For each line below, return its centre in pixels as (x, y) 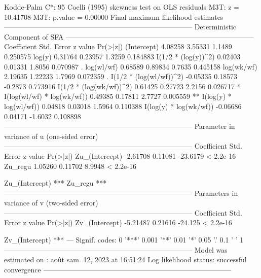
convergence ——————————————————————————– (118, 269)
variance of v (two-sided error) (51, 203)
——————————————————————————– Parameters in (121, 193)
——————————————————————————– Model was (116, 249)
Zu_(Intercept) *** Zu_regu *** (55, 183)
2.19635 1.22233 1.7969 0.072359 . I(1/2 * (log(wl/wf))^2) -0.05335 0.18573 (121, 76)
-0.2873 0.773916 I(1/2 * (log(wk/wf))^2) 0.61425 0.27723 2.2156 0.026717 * (122, 86)
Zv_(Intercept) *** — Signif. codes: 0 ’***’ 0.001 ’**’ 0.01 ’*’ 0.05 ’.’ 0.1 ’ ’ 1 (124, 240)
